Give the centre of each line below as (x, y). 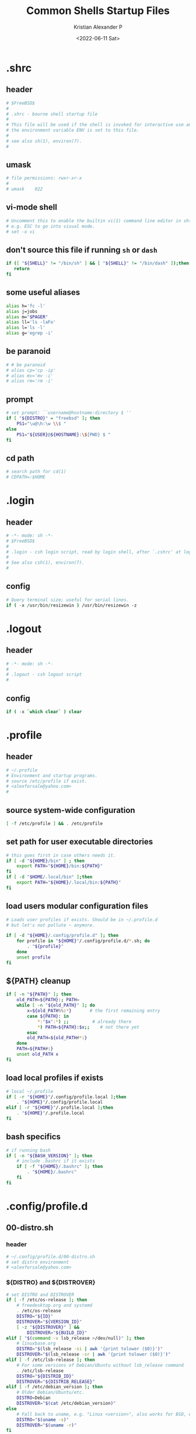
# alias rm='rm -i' (30, 381)
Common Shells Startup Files (98, 11)
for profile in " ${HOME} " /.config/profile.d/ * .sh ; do (83, 941)
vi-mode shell (32, 207)
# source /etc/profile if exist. (47, 781)
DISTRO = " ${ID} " (35, 1316)
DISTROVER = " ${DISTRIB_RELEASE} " (56, 1381)
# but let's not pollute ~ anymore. (50, 925)
